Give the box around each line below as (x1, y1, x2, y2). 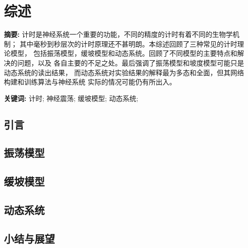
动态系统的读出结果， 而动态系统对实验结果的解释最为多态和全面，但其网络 (4, 67, 244, 77)
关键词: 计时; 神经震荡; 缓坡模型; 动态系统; (4, 93, 138, 103)
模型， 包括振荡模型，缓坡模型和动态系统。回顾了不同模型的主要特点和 (10, 48, 237, 58)
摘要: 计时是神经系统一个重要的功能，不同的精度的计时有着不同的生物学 (4, 29, 233, 39)
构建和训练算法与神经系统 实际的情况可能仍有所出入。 (4, 77, 176, 87)
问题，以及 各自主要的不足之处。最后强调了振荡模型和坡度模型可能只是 (17, 57, 244, 67)
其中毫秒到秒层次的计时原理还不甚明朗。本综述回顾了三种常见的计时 (19, 38, 237, 49)
